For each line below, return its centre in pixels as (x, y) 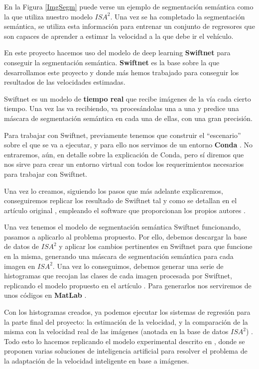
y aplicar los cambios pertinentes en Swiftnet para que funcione (156, 246)
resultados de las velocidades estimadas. (65, 82)
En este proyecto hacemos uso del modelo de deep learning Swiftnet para (117, 53)
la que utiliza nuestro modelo (48, 16)
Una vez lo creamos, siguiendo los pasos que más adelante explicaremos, (114, 190)
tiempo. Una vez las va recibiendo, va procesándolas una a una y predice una (122, 108)
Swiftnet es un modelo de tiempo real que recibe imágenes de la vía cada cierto (128, 98)
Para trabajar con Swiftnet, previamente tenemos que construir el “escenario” (123, 135)
